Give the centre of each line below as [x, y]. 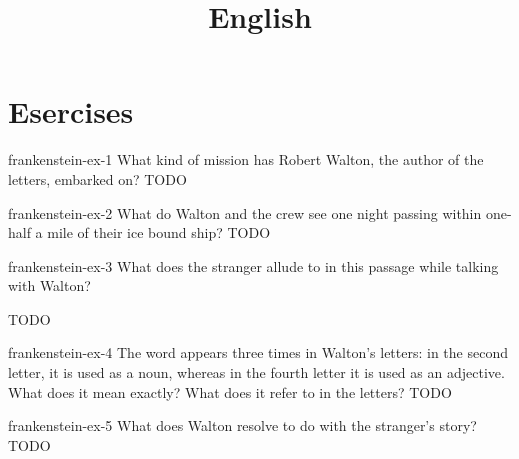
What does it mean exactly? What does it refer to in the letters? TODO [230, 391]
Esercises [71, 111]
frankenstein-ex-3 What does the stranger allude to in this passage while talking [253, 265]
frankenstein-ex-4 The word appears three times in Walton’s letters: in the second [258, 352]
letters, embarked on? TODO [97, 178]
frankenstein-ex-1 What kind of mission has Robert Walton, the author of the [246, 159]
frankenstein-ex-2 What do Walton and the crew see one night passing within [245, 212]
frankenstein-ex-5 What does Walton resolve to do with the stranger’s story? [242, 425]
